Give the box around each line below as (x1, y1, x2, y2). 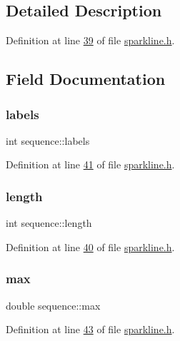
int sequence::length (6, 215, 92, 230)
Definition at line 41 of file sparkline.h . (6, 157, 175, 172)
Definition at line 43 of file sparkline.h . (6, 322, 175, 337)
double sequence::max (6, 297, 101, 312)
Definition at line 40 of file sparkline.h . (6, 239, 175, 254)
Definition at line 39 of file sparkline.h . (6, 33, 175, 48)
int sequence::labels (6, 133, 90, 148)
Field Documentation (6, 68, 166, 90)
